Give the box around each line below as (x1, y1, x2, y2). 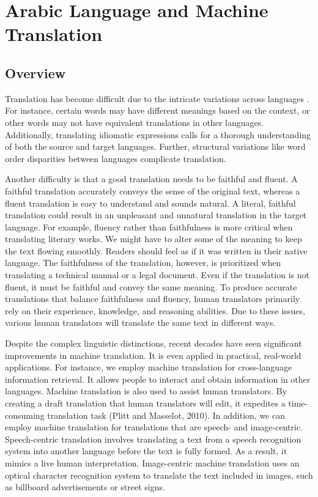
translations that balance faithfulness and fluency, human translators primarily (5, 292, 300, 305)
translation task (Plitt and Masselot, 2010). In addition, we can (47, 408, 285, 421)
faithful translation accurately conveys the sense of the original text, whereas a (5, 184, 300, 197)
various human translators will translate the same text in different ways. (5, 316, 276, 329)
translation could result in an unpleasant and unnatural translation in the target (5, 208, 307, 221)
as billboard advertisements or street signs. (5, 480, 165, 493)
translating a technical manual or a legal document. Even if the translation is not (5, 268, 309, 281)
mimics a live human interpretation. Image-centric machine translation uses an (5, 456, 300, 469)
